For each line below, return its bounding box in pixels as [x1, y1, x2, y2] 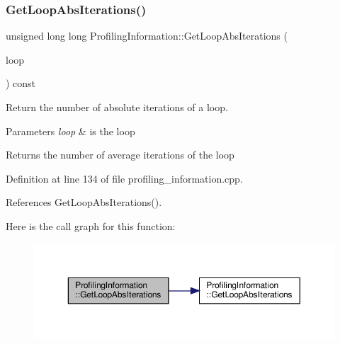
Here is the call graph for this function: [6, 218, 176, 233]
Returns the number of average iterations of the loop [6, 147, 234, 162]
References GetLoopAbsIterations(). [6, 195, 162, 210]
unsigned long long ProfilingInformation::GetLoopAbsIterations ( [6, 28, 288, 43]
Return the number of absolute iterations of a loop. [6, 100, 228, 114]
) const [6, 76, 36, 91]
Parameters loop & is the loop [6, 123, 135, 138]
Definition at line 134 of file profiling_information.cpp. [6, 171, 243, 185]
